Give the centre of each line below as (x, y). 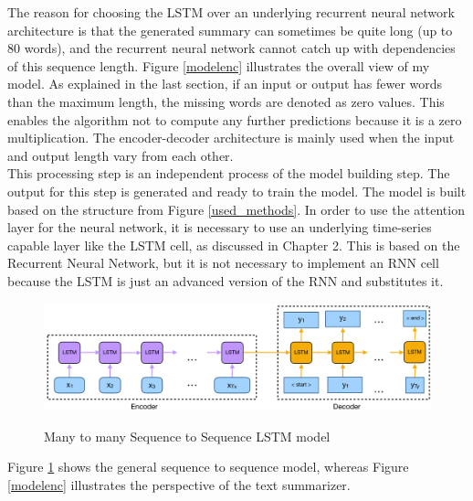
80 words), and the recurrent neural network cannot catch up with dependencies (231, 48)
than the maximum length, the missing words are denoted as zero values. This (226, 101)
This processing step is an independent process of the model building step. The (229, 173)
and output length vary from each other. (121, 155)
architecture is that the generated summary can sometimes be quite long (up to (230, 30)
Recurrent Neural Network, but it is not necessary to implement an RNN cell (223, 263)
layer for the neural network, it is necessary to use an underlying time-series (220, 227)
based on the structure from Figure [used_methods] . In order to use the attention (236, 209)
